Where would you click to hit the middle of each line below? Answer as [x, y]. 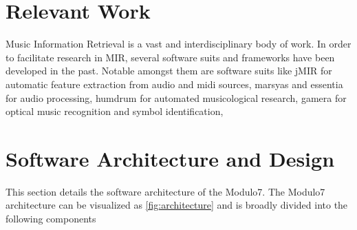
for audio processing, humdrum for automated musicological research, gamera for [176, 97]
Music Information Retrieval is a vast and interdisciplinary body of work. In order [178, 44]
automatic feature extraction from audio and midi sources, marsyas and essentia [174, 84]
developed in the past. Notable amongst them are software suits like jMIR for [169, 71]
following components [51, 218]
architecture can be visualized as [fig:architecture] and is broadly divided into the [177, 205]
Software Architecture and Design [170, 158]
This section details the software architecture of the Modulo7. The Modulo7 [165, 191]
